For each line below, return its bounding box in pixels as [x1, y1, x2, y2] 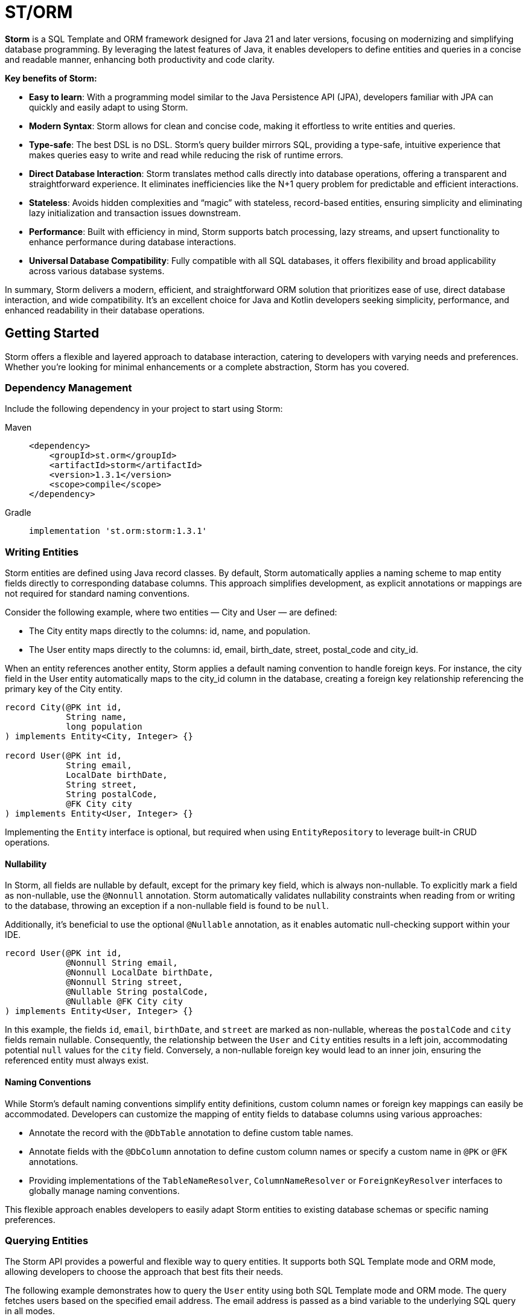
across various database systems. [29, 265, 165, 276]
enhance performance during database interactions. [29, 236, 237, 247]
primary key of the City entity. [5, 684, 123, 695]
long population [66, 722, 142, 732]
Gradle [5, 507, 31, 518]
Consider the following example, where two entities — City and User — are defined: [5, 607, 337, 618]
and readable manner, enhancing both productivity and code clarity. [5, 54, 275, 65]
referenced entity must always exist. [5, 1055, 149, 1066]
